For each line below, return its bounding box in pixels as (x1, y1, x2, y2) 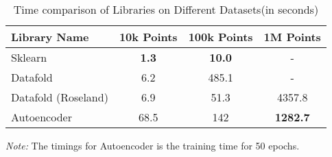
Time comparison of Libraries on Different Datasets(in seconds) (13, 1, 319, 17)
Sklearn (11, 49, 47, 65)
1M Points (263, 29, 321, 45)
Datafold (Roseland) (11, 89, 108, 105)
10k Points (119, 29, 178, 45)
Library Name (11, 29, 89, 45)
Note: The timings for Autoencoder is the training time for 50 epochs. (5, 138, 300, 152)
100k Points (188, 29, 253, 45)
